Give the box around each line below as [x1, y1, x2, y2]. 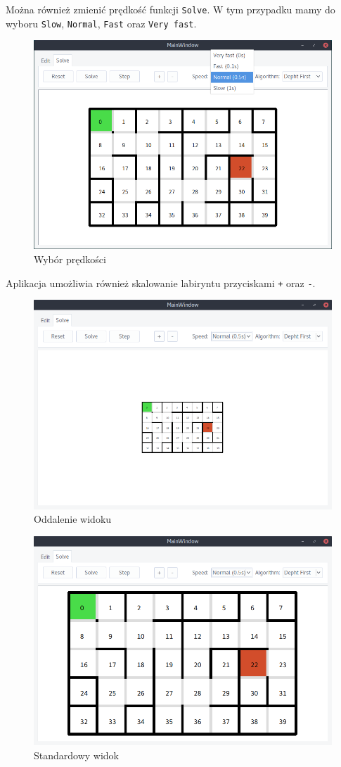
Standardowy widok [34, 747, 120, 762]
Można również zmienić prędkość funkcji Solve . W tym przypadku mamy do [6, 2, 335, 16]
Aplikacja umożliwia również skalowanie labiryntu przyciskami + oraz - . [6, 275, 316, 290]
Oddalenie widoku [34, 512, 112, 526]
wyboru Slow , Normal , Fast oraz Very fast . [6, 15, 197, 30]
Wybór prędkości [34, 252, 106, 267]
